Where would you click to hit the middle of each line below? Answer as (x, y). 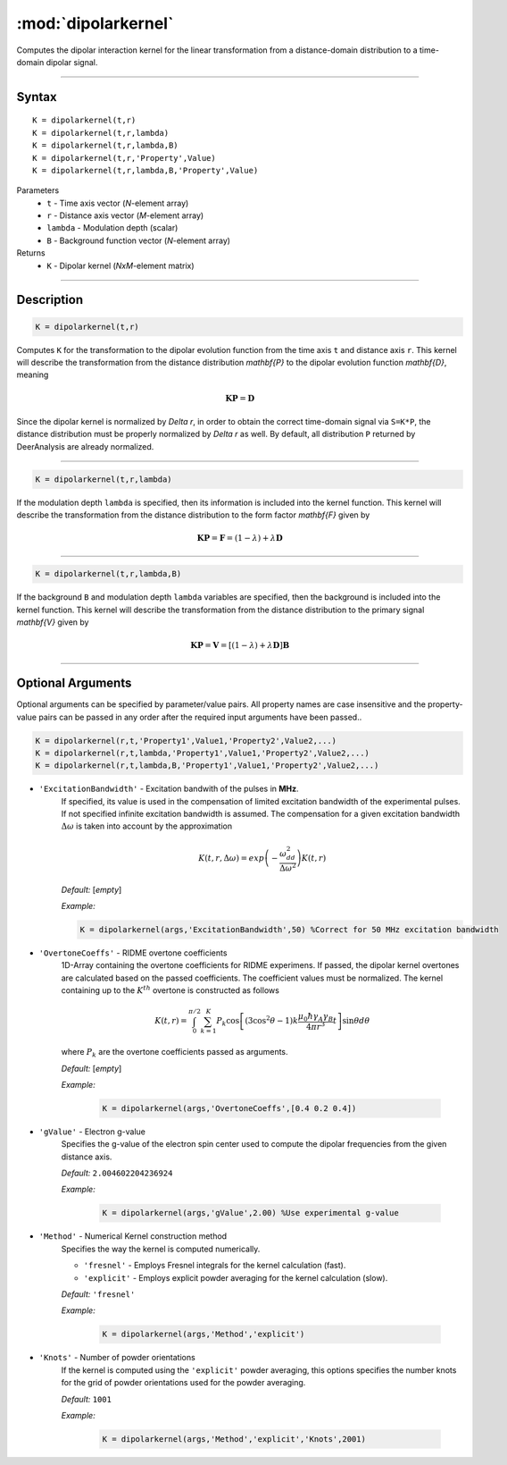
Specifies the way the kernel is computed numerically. (161, 1249)
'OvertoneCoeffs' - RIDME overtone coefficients (133, 953)
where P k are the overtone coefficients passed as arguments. (175, 1053)
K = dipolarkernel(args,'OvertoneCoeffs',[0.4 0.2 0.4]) (229, 1108)
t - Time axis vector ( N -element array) (118, 203)
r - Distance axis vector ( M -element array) (125, 215)
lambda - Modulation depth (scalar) (112, 228)
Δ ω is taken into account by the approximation (146, 826)
